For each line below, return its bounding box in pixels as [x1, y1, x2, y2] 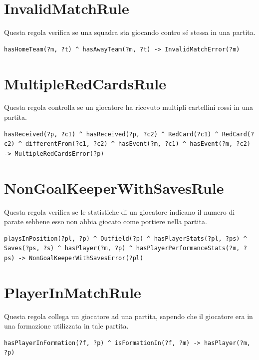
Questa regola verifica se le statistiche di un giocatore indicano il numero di [4, 206, 235, 217]
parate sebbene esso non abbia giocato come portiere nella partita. [4, 216, 207, 227]
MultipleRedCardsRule [4, 73, 166, 93]
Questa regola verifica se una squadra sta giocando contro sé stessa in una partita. [4, 27, 256, 37]
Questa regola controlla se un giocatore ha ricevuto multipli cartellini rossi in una [4, 102, 254, 112]
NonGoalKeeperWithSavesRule [4, 177, 224, 198]
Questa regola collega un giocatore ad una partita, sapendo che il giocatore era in [4, 311, 253, 321]
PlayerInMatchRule [4, 282, 141, 302]
